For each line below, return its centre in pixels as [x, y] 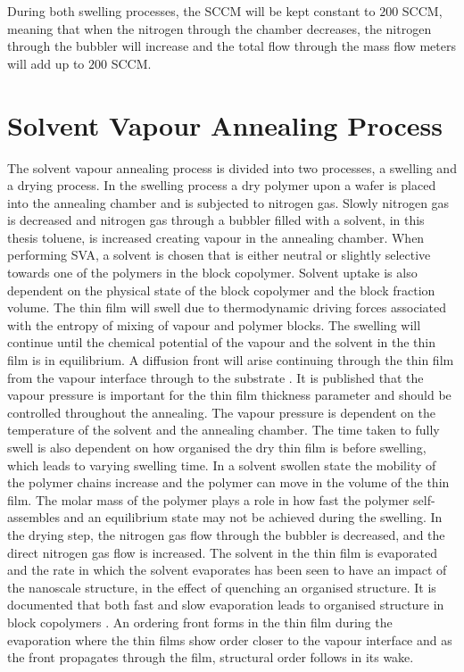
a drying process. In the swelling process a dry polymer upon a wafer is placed [222, 185]
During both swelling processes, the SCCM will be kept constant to [191, 11]
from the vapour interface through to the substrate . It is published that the [215, 377]
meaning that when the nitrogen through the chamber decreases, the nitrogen [220, 28]
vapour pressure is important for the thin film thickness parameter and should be [229, 395]
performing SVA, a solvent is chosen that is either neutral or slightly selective [219, 255]
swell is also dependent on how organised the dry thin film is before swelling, [217, 447]
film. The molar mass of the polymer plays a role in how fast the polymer [208, 499]
